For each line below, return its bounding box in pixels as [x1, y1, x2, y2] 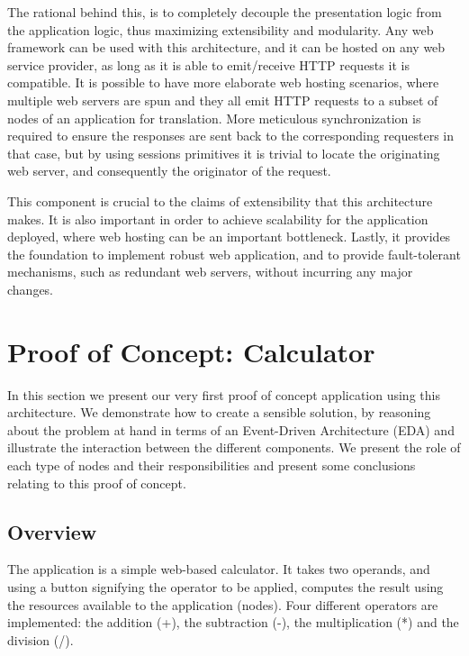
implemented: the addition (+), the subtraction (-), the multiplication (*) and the [7, 613, 459, 632]
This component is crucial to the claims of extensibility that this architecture [7, 191, 433, 210]
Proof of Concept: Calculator [7, 333, 375, 369]
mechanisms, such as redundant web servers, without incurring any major [7, 262, 413, 281]
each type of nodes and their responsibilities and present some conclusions [7, 456, 416, 474]
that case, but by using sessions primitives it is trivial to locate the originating [7, 143, 440, 162]
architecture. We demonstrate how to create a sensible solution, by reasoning [7, 403, 431, 422]
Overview [7, 517, 97, 545]
